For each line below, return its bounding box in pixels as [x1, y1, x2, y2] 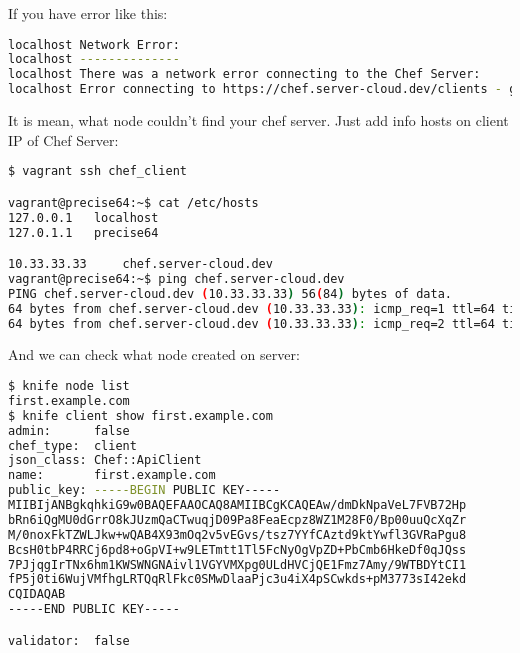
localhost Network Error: [8, 37, 180, 52]
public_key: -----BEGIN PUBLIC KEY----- [8, 483, 281, 498]
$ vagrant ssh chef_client [8, 164, 187, 179]
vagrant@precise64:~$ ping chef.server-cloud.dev [8, 271, 345, 286]
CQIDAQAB [8, 587, 66, 602]
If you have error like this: [8, 3, 168, 23]
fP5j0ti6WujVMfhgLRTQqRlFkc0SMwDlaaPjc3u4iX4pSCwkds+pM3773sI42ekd [8, 572, 467, 587]
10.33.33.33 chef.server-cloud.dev [8, 257, 273, 272]
